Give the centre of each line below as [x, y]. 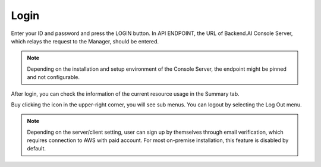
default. [37, 149]
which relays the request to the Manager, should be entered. [85, 41]
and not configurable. [53, 77]
